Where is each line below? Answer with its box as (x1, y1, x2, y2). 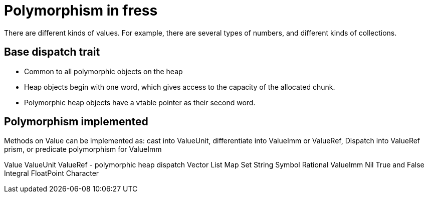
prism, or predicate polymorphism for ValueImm (4, 145, 162, 154)
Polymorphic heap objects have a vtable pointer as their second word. (24, 98, 256, 107)
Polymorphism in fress (4, 2, 158, 19)
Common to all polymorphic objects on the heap (24, 67, 183, 76)
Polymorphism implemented (4, 115, 148, 128)
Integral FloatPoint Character (4, 169, 99, 178)
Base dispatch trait (4, 46, 100, 59)
